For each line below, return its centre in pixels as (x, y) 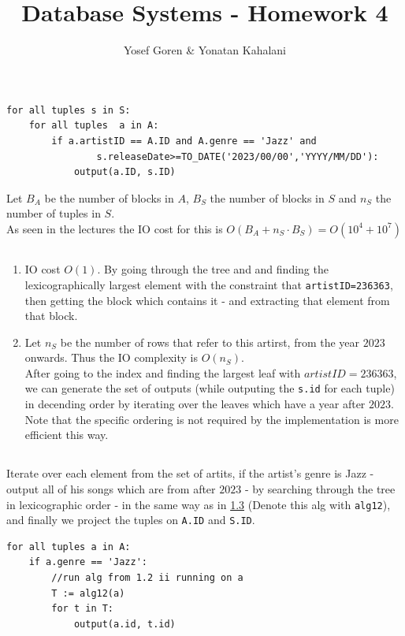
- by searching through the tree (320, 488)
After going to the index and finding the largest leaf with (163, 372)
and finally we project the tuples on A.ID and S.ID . (131, 520)
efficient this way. (67, 435)
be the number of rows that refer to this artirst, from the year (210, 342)
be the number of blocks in (109, 197)
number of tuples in (54, 213)
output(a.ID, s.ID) (124, 172)
